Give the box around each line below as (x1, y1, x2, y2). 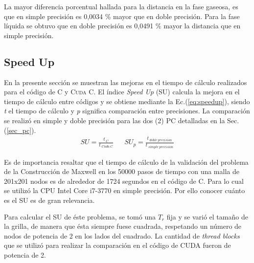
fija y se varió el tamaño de (166, 211, 248, 221)
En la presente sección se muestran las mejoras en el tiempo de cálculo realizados (4, 77, 247, 87)
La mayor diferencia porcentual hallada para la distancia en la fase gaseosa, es (4, 1, 238, 11)
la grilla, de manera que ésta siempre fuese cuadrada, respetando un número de (4, 221, 242, 231)
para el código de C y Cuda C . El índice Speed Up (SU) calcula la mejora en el (4, 87, 240, 97)
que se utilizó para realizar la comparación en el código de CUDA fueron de (4, 240, 231, 250)
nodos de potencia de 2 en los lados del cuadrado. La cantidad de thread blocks (4, 230, 240, 241)
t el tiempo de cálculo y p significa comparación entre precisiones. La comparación (4, 106, 250, 116)
